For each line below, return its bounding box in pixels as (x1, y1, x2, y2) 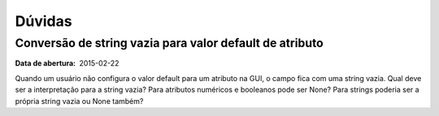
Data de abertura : (15, 58, 76, 68)
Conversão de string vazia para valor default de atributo (15, 36, 324, 50)
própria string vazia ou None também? (15, 96, 144, 105)
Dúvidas (15, 12, 72, 30)
